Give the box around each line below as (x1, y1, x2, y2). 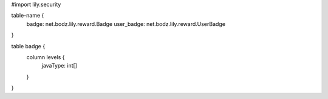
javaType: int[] (41, 62, 77, 69)
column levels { (26, 53, 65, 60)
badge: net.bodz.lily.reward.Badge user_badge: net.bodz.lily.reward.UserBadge (26, 20, 226, 27)
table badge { (11, 42, 46, 49)
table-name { (11, 12, 44, 19)
